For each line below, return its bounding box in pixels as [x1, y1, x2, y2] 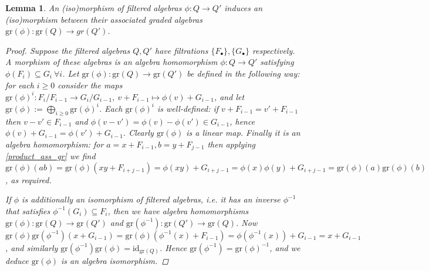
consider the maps [58, 78, 123, 91]
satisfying [260, 56, 294, 68]
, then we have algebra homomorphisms [107, 204, 249, 217]
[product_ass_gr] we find [5, 150, 96, 162]
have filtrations [155, 44, 208, 56]
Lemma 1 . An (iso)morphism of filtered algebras [5, 2, 182, 13]
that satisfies [5, 204, 50, 217]
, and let [214, 90, 245, 102]
